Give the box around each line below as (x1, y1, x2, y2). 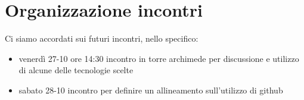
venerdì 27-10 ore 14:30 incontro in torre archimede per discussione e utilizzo (18, 52, 299, 64)
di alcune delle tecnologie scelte (18, 64, 134, 76)
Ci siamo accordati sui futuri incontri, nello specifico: (5, 32, 198, 45)
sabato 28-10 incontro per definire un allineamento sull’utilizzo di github (18, 83, 283, 96)
